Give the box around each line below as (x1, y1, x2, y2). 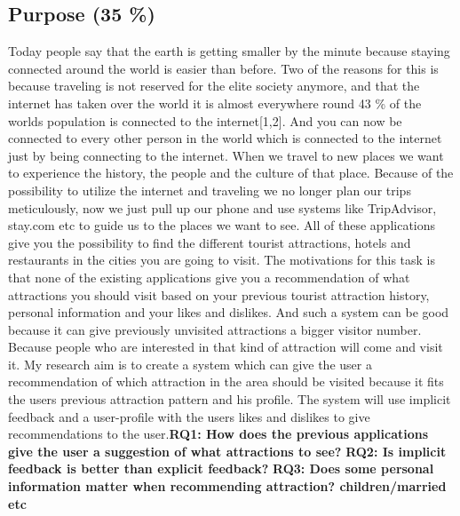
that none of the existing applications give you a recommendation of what (8, 267, 410, 286)
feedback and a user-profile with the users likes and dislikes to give (8, 407, 370, 425)
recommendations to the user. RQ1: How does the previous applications (8, 425, 429, 443)
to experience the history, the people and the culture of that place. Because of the (8, 163, 454, 182)
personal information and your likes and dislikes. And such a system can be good (8, 303, 449, 322)
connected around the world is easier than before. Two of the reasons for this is (8, 59, 439, 77)
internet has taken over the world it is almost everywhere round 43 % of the (8, 93, 422, 112)
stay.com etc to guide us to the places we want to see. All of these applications (8, 216, 436, 234)
